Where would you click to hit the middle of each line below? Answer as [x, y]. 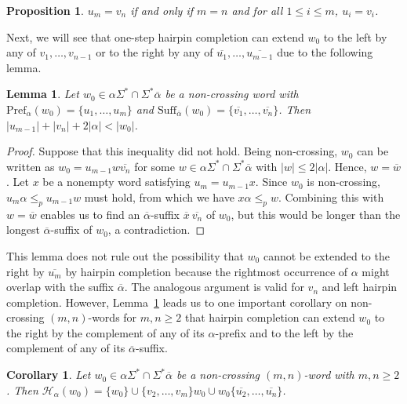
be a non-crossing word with [232, 94]
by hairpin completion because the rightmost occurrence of [207, 271]
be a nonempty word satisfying [116, 182]
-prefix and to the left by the [284, 332]
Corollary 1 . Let [49, 375]
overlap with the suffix [60, 287]
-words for [113, 317]
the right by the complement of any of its [105, 332]
